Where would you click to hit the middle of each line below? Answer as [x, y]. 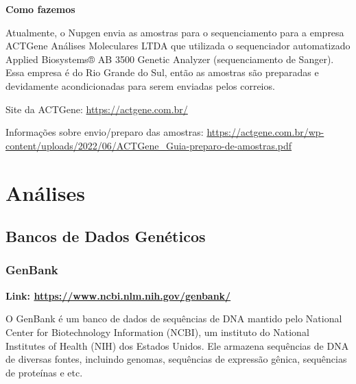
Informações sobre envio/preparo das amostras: [105, 132]
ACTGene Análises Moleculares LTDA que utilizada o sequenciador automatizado [178, 46]
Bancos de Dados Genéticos [106, 236]
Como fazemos [40, 9]
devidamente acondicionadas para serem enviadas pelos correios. [140, 85]
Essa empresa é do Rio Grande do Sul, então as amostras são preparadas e [162, 72]
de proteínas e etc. [44, 372]
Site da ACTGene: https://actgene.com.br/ [97, 109]
